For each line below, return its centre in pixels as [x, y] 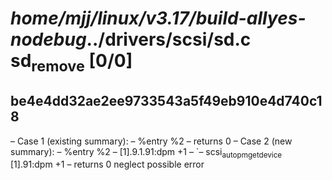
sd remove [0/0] [71, 63]
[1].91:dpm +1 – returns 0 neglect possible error [107, 164]
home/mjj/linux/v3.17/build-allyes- [158, 18]
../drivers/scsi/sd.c [169, 39]
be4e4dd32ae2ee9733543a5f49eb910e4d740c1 [166, 101]
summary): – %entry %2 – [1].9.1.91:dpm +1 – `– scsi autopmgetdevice [146, 152]
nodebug [48, 39]
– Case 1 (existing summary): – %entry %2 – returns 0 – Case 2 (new [151, 141]
